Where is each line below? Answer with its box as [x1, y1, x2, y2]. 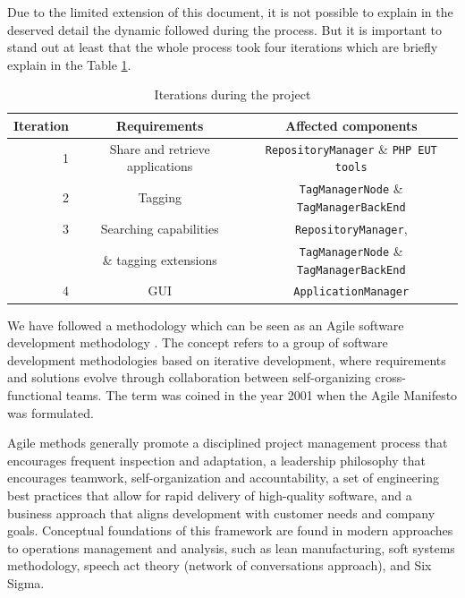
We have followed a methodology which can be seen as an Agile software [7, 315, 404, 334]
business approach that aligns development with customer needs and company [7, 503, 435, 522]
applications [127, 157, 193, 175]
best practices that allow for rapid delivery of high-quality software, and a [7, 485, 412, 504]
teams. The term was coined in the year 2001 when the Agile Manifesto [65, 385, 458, 404]
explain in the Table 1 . [7, 55, 131, 73]
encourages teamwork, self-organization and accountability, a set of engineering [7, 468, 439, 487]
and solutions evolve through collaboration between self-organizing [7, 368, 371, 387]
